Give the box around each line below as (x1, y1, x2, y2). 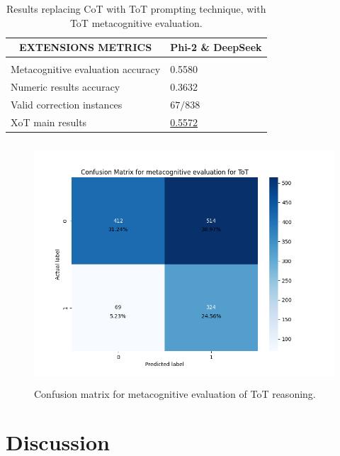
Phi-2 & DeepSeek (170, 40, 262, 55)
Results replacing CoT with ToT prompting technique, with (6, 1, 266, 16)
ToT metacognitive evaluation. (69, 15, 203, 30)
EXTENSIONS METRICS (19, 40, 152, 55)
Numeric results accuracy (11, 79, 120, 94)
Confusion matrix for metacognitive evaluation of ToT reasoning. (34, 386, 316, 401)
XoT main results (11, 114, 87, 129)
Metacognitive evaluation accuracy (11, 62, 161, 77)
